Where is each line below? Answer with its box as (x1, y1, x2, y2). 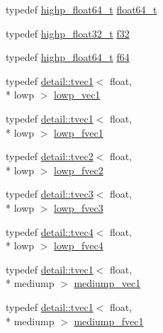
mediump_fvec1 (74, 313, 144, 328)
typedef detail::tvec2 (6, 149, 94, 164)
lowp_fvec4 (54, 238, 103, 253)
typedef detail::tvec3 (6, 186, 94, 201)
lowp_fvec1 (54, 125, 103, 140)
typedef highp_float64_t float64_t (6, 2, 157, 16)
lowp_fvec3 (54, 200, 103, 215)
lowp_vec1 (54, 87, 101, 102)
